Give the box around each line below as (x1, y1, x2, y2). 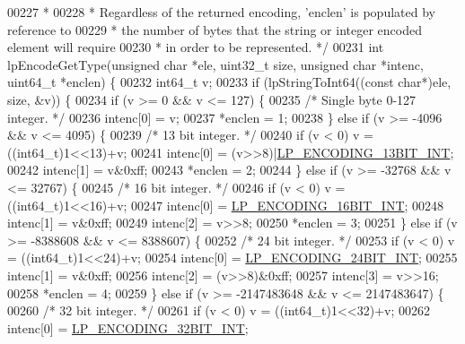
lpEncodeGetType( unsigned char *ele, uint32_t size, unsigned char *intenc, (7, 55, 424, 73)
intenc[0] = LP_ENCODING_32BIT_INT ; (7, 318, 249, 337)
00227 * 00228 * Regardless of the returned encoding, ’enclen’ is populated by (7, 3, 435, 21)
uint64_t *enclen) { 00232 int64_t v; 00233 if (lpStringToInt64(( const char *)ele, (7, 73, 452, 91)
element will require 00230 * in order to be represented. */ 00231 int (7, 38, 384, 56)
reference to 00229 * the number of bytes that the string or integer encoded (7, 20, 422, 39)
